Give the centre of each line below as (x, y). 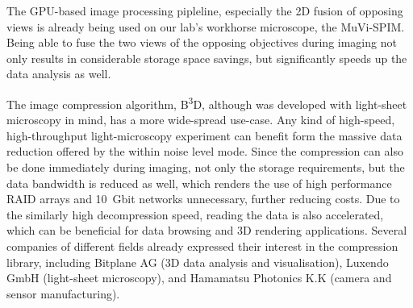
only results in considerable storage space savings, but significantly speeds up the (207, 58)
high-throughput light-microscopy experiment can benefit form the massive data (204, 135)
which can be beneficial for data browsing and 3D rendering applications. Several (207, 230)
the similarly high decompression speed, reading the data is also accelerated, (195, 214)
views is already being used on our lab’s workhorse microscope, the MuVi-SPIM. (206, 26)
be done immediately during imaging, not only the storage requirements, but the (206, 167)
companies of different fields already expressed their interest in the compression (202, 246)
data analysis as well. (59, 74)
